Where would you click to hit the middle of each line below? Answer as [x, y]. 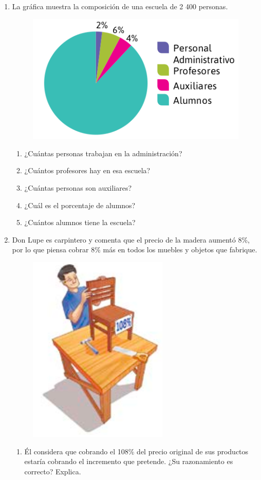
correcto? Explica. [53, 471]
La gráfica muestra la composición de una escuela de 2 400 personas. [120, 6]
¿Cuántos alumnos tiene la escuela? [80, 222]
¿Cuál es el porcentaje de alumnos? [80, 205]
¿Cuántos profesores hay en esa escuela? [87, 170]
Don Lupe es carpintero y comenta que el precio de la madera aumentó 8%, [131, 239]
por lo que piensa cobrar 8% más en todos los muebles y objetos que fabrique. [135, 250]
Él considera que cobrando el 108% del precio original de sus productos [136, 451]
